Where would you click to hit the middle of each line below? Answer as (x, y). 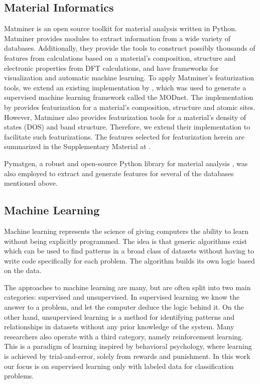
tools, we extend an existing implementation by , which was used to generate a (125, 87)
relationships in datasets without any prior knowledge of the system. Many (119, 327)
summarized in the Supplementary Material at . (78, 146)
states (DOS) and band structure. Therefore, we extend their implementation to (127, 127)
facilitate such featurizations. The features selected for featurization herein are (124, 136)
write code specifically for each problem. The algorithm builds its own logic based (129, 260)
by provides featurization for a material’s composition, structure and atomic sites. (130, 107)
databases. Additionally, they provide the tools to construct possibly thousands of (130, 48)
